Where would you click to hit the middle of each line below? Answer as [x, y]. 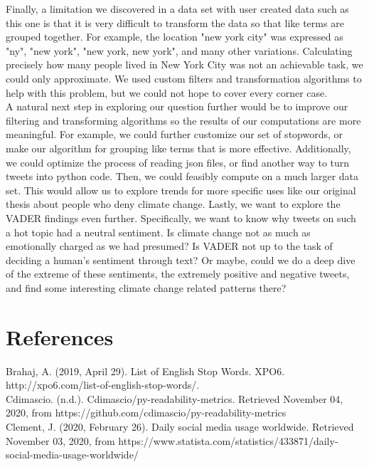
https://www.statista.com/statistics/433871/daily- [228, 440]
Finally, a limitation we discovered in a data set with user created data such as [177, 9]
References [60, 336]
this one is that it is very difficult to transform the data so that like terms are [175, 22]
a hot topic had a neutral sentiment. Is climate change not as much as [158, 232]
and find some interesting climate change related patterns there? [146, 287]
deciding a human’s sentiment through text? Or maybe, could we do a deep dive [181, 259]
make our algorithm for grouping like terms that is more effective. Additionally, [178, 148]
